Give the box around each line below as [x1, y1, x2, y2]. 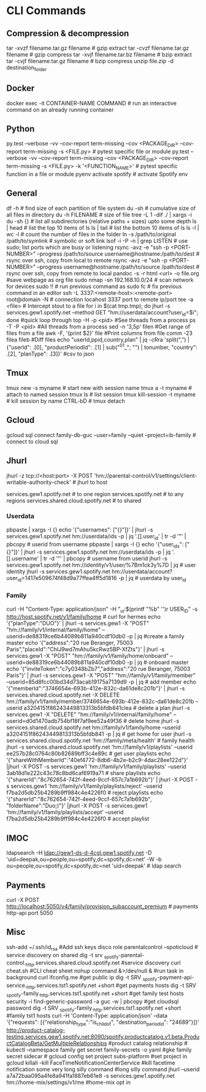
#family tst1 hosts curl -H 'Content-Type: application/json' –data [6, 1012, 167, 1020]
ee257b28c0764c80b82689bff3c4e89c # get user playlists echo [6, 750, 172, 757]
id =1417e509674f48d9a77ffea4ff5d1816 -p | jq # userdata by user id [17, 575, 186, 583]
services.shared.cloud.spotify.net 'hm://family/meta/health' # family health [6, 737, 195, 744]
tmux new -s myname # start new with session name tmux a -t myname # [6, 384, 192, 391]
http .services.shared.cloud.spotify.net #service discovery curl [25, 959, 181, 968]
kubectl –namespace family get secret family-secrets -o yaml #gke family [6, 1046, 192, 1053]
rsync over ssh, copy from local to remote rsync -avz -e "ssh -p [6, 256, 167, 264]
